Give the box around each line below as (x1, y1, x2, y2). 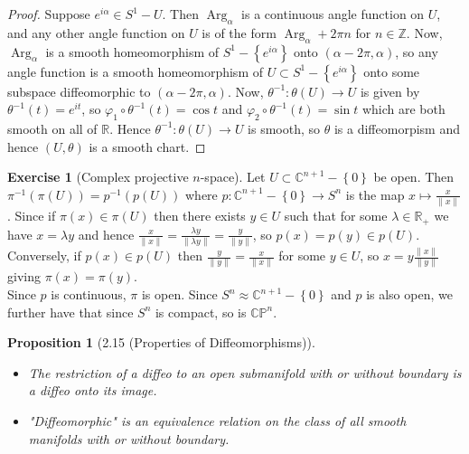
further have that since (7, 302, 134, 321)
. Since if (7, 206, 56, 225)
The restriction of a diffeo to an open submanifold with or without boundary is (28, 363, 462, 382)
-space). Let (200, 167, 266, 186)
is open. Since (141, 285, 218, 304)
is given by (360, 81, 420, 100)
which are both (361, 99, 446, 118)
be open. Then (373, 167, 455, 186)
